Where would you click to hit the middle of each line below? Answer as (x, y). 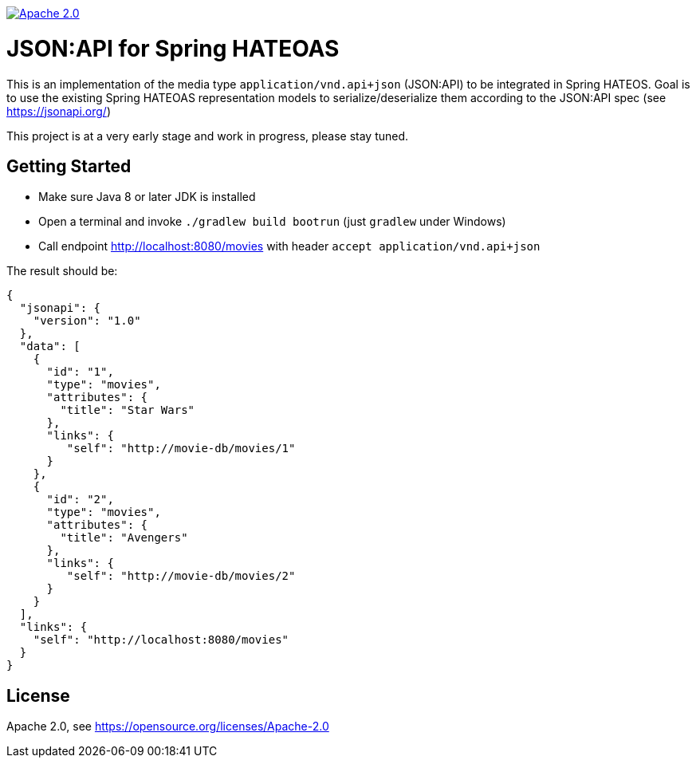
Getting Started (69, 166)
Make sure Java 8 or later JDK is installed (147, 197)
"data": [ (50, 347)
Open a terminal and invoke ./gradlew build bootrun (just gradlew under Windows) (272, 222)
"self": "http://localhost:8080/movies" (161, 640)
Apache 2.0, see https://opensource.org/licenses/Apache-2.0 (168, 727)
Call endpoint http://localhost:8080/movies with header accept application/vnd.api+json (289, 246)
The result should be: (62, 271)
